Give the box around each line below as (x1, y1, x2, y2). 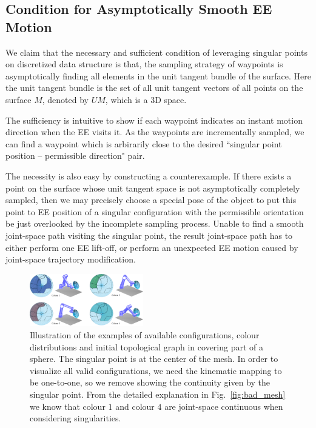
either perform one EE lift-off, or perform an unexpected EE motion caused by (5, 241, 298, 253)
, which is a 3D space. (105, 93, 187, 105)
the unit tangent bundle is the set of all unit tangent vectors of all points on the (5, 81, 303, 94)
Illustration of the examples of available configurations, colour (30, 328, 260, 341)
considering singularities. (30, 412, 121, 424)
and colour (115, 400, 155, 412)
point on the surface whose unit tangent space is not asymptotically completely (5, 181, 300, 194)
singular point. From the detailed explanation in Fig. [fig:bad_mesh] (30, 387, 286, 400)
